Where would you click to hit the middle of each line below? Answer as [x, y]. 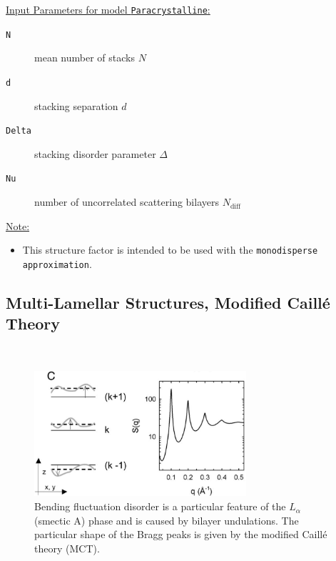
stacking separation [76, 105]
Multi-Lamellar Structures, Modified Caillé [168, 302]
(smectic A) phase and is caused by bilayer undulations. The [167, 520]
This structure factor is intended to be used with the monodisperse [170, 250]
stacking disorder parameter [95, 153]
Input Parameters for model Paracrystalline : [108, 9]
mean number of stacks [85, 58]
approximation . [57, 263]
